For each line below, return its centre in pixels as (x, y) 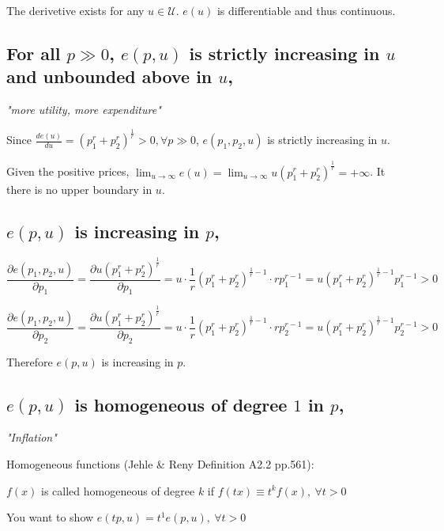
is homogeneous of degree (181, 404)
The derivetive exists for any (75, 10)
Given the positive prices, (68, 171)
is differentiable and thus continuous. (306, 10)
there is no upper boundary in (79, 189)
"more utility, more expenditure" (84, 110)
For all (34, 53)
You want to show (50, 517)
